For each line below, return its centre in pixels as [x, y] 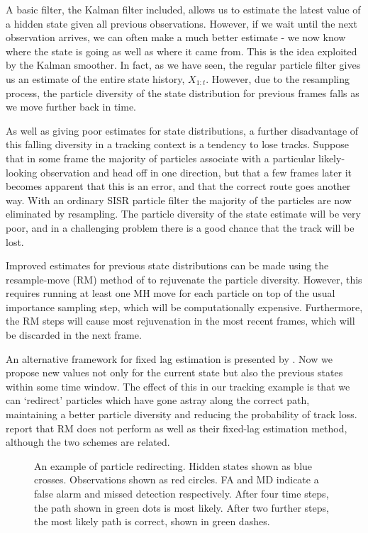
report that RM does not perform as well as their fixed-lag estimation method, [177, 428]
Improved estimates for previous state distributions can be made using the [167, 265]
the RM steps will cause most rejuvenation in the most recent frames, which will [180, 321]
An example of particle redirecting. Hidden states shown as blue [173, 465]
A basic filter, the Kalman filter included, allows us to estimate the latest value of [183, 9]
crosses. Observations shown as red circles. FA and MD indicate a [177, 479]
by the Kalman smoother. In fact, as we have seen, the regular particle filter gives [183, 65]
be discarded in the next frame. [74, 335]
